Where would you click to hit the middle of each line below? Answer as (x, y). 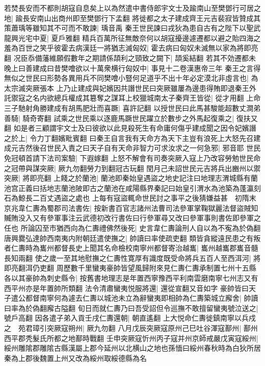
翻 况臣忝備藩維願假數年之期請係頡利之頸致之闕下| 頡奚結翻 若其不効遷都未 (130, 57)
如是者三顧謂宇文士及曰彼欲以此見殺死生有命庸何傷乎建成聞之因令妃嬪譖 (135, 128)
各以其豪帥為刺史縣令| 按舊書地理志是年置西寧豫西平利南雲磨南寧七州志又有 (131, 278)
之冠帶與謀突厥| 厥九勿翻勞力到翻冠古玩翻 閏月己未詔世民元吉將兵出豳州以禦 (132, 168)
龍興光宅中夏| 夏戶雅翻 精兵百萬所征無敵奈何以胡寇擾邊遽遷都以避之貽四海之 (132, 38)
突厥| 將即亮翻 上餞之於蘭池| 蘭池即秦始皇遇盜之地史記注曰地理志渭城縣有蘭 (131, 178)
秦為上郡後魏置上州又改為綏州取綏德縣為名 (75, 358)
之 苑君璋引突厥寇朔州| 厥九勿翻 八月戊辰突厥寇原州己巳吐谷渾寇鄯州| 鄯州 (131, 328)
